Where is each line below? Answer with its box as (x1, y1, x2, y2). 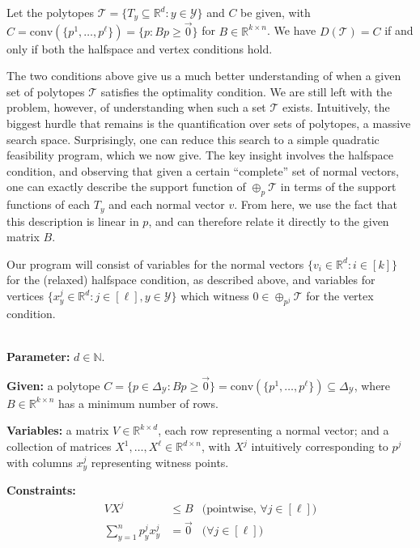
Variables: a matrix (6, 422, 109, 439)
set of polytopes (6, 83, 85, 100)
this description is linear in (6, 212, 139, 229)
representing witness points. (91, 453, 229, 470)
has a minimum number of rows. (58, 394, 218, 411)
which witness (180, 287, 249, 304)
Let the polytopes (6, 4, 94, 20)
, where (354, 376, 391, 393)
